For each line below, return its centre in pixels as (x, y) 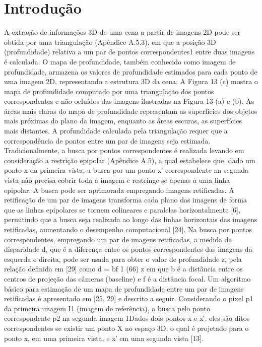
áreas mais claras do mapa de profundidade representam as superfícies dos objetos (131, 111)
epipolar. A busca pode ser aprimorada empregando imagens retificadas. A (119, 190)
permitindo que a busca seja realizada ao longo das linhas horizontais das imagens (131, 219)
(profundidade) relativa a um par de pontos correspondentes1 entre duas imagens (129, 52)
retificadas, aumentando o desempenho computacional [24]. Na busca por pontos (128, 229)
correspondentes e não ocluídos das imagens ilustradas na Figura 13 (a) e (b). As (129, 101)
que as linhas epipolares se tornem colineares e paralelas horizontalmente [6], (122, 209)
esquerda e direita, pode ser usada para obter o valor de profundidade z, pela (123, 259)
